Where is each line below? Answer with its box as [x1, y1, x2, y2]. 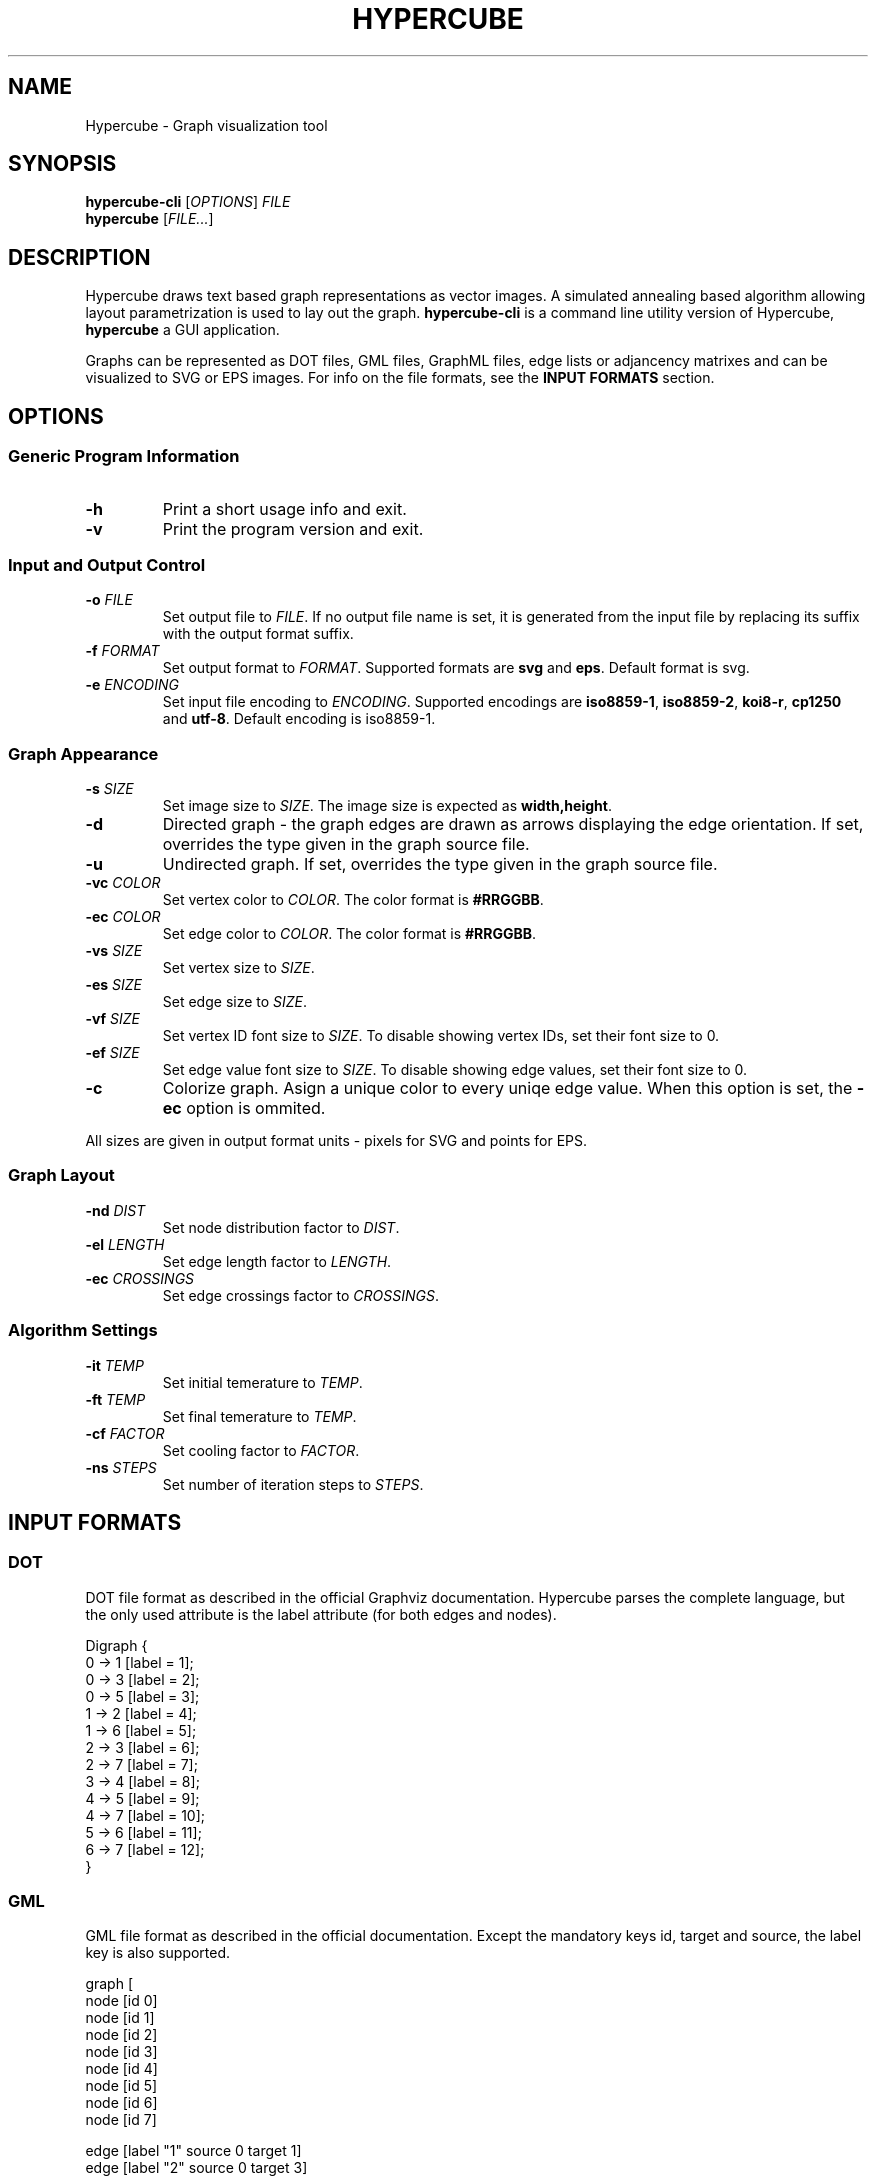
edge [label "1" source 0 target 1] [85, 2142, 302, 2160]
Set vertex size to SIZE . [162, 959, 315, 976]
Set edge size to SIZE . [162, 993, 308, 1010]
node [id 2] [85, 2026, 158, 2044]
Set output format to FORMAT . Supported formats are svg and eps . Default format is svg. [162, 659, 750, 677]
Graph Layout [8, 1165, 115, 1186]
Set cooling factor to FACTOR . [162, 1441, 360, 1459]
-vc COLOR [85, 874, 161, 891]
